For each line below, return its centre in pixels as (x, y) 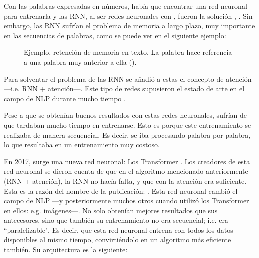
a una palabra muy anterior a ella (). (80, 62)
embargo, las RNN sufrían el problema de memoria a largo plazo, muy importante (130, 26)
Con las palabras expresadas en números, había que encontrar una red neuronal (126, 6)
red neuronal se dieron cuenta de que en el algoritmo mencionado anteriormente (126, 171)
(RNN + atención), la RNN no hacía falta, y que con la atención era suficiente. (125, 181)
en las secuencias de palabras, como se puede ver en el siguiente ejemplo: (115, 35)
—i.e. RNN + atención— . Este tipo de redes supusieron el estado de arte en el (124, 89)
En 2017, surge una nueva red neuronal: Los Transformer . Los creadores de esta (127, 161)
